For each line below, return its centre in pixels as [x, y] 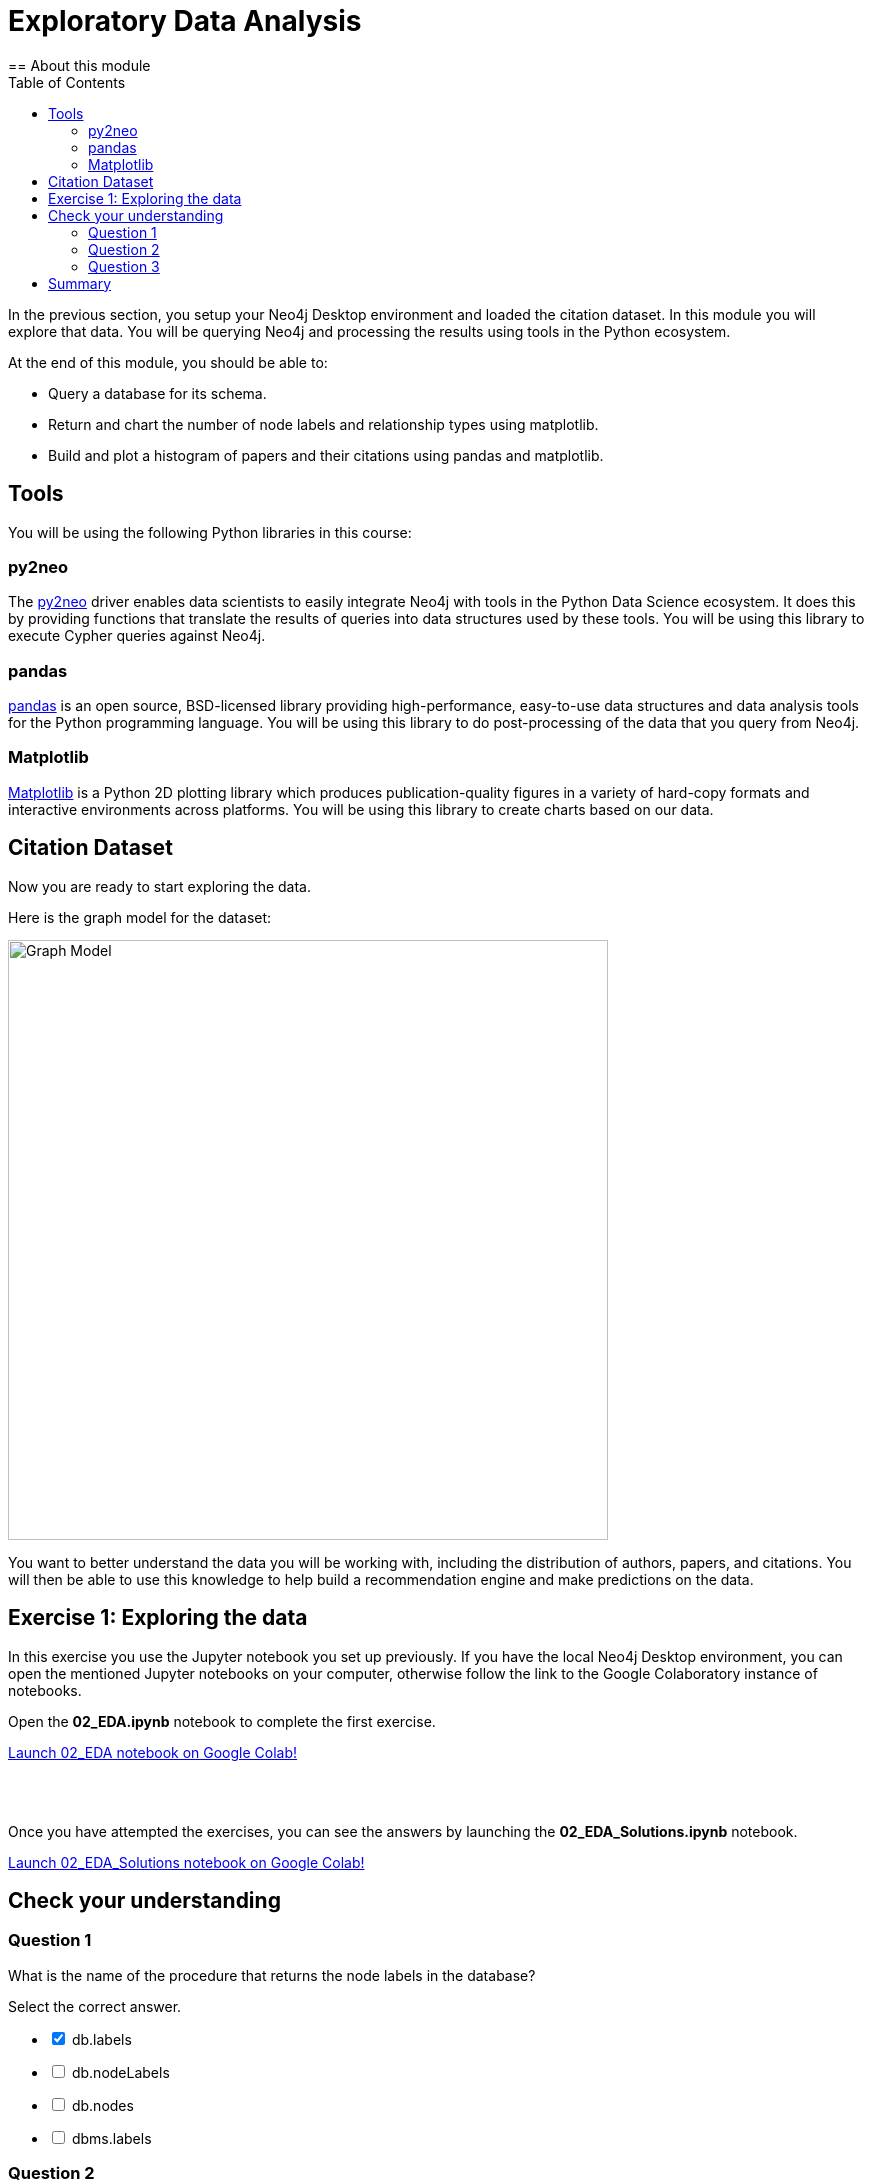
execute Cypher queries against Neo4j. [137, 636]
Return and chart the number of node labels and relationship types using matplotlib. [323, 424]
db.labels [101, 2039]
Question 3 [124, 266]
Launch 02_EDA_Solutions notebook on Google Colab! [186, 1862]
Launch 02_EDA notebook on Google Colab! [153, 1752]
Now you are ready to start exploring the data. [159, 886]
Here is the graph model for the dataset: [140, 917]
